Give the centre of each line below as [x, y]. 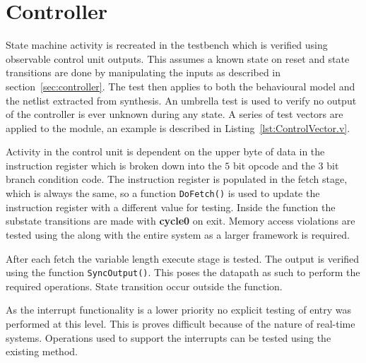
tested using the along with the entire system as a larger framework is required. [178, 234]
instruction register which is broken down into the [114, 165]
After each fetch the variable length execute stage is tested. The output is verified [183, 258]
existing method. [42, 351]
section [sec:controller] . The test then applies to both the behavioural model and [181, 86]
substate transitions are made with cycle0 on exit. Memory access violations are [181, 221]
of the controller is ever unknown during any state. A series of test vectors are [175, 114]
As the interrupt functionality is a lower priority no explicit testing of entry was [179, 310]
